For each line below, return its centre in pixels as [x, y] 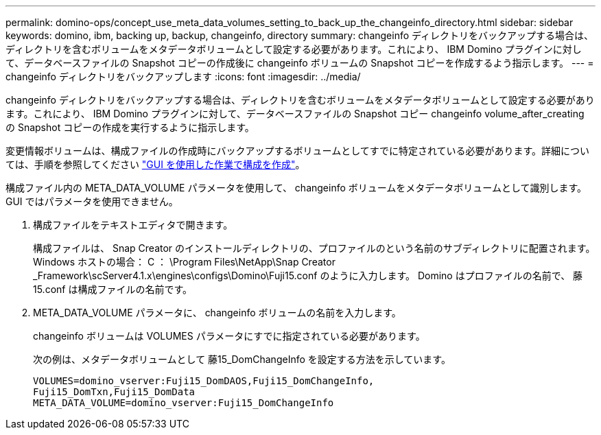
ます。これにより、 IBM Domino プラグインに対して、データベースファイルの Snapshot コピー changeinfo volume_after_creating [295, 114]
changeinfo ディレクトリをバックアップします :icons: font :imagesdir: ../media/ [183, 77]
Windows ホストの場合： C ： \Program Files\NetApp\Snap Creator [184, 262]
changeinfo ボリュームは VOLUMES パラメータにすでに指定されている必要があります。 [229, 336]
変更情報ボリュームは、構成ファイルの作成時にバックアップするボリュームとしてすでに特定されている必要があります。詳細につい [298, 151]
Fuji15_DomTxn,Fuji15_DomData [114, 392]
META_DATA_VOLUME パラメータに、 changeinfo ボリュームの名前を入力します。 [217, 313]
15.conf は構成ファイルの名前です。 [113, 289]
